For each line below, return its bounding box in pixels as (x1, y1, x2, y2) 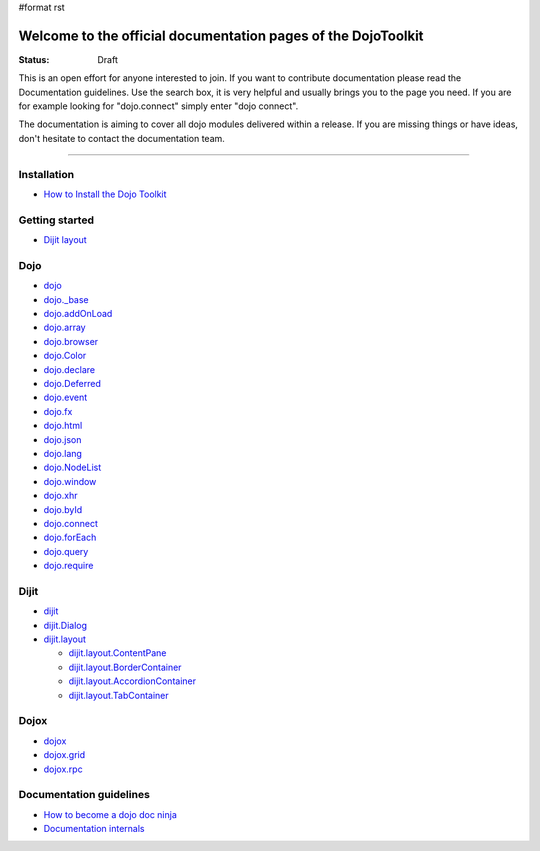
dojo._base (43, 293, 89, 305)
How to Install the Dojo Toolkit (43, 188, 167, 200)
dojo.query (43, 545, 89, 557)
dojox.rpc (43, 763, 84, 775)
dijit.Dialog (43, 619, 88, 631)
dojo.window (43, 475, 97, 487)
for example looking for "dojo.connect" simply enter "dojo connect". (18, 100, 299, 112)
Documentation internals (43, 823, 145, 835)
